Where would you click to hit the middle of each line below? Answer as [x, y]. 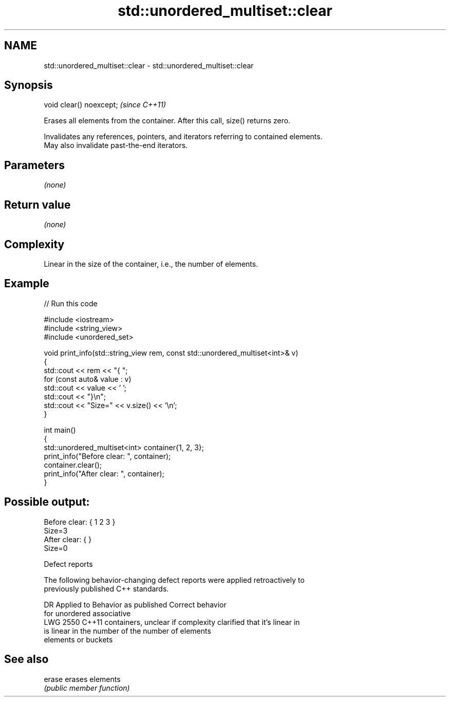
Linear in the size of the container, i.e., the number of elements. [151, 264]
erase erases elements [82, 679]
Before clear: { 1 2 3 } [80, 522]
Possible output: [47, 502]
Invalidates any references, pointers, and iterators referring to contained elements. [183, 137]
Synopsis [29, 85]
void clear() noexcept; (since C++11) [105, 105]
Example [27, 284]
